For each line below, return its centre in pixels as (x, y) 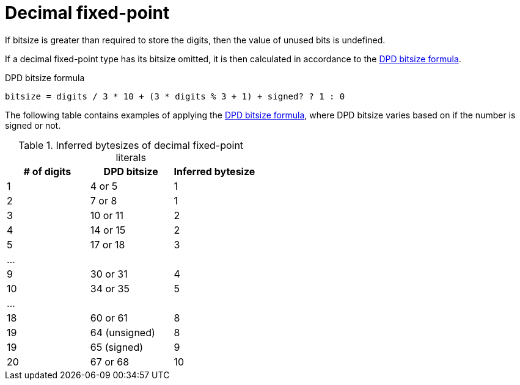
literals (131, 157)
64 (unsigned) (123, 332)
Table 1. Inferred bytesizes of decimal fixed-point (131, 145)
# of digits (47, 171)
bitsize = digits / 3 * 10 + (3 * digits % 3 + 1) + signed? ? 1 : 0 (175, 96)
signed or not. (33, 125)
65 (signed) (117, 347)
